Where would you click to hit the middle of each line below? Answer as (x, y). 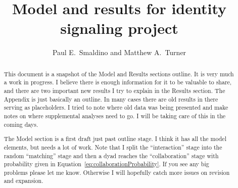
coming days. (21, 124)
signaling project (119, 28)
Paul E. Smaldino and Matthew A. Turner (119, 52)
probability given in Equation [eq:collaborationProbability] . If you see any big (106, 164)
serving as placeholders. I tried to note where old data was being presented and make (116, 107)
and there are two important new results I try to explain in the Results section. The (114, 91)
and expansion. (23, 181)
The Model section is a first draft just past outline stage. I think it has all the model (115, 139)
